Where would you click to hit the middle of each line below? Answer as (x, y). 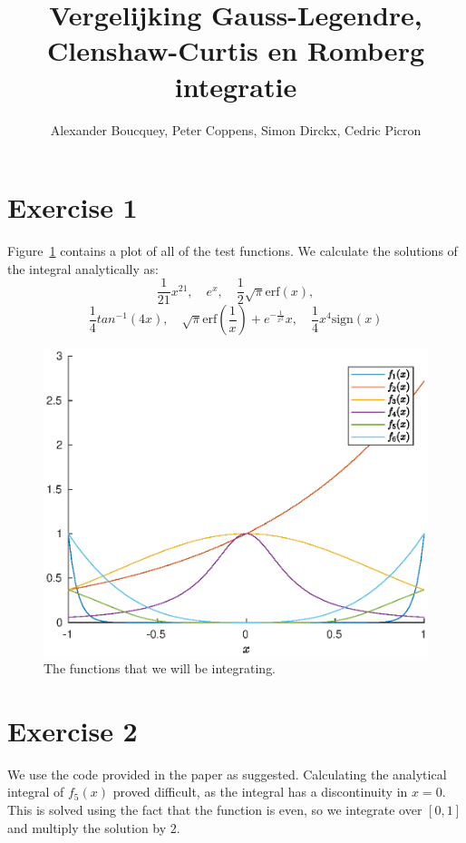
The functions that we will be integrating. (160, 668)
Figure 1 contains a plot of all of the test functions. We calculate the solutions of (233, 251)
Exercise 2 (73, 730)
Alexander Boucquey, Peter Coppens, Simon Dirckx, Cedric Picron (236, 129)
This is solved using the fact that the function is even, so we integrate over (215, 809)
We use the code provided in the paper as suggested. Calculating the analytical (227, 774)
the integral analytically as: (83, 268)
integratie (236, 86)
